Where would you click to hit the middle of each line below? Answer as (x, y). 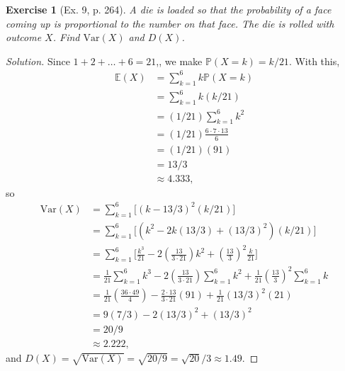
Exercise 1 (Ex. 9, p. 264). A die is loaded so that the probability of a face (169, 9)
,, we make (179, 61)
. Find (66, 37)
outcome (24, 37)
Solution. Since (38, 61)
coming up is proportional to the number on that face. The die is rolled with (170, 23)
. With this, (314, 61)
